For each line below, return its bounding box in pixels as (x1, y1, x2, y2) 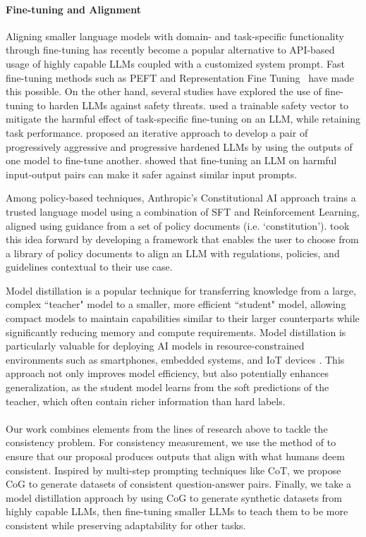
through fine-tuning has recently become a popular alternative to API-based (6, 42, 335, 57)
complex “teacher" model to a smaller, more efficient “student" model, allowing (6, 297, 346, 311)
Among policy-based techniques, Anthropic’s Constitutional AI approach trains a (6, 190, 356, 205)
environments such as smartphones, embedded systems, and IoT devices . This (6, 352, 345, 366)
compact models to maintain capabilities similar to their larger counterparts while (6, 311, 360, 326)
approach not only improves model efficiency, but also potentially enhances (6, 366, 329, 381)
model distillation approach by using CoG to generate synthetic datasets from (6, 490, 342, 505)
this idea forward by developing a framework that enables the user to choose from (6, 232, 359, 247)
